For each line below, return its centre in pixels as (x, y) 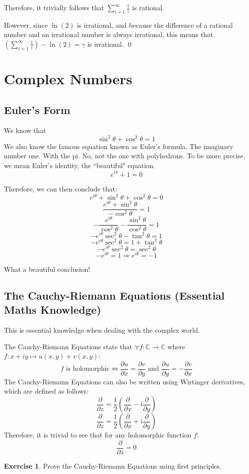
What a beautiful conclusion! (47, 269)
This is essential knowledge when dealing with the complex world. (102, 330)
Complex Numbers (68, 79)
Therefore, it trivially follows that (54, 7)
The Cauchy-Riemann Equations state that (68, 346)
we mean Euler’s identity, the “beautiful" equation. (80, 165)
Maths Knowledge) (53, 310)
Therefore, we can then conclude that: (61, 188)
